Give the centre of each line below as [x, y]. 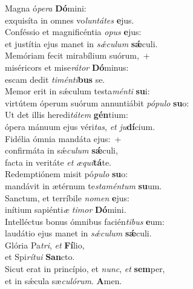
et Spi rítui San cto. [40, 257]
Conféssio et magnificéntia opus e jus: [73, 32]
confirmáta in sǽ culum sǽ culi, [61, 150]
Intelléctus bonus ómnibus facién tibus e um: [85, 221]
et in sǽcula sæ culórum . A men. [64, 280]
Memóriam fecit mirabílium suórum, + [77, 55]
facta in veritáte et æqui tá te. [58, 162]
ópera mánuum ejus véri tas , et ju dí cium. [80, 126]
